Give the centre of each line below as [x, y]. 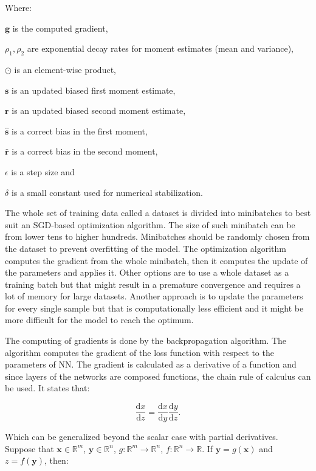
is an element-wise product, [65, 69]
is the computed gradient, [60, 28]
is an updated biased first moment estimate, [94, 90]
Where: [18, 7]
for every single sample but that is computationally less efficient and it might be [154, 308]
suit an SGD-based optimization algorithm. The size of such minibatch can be [150, 224]
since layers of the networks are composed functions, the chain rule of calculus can [158, 376]
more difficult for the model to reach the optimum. [99, 320]
